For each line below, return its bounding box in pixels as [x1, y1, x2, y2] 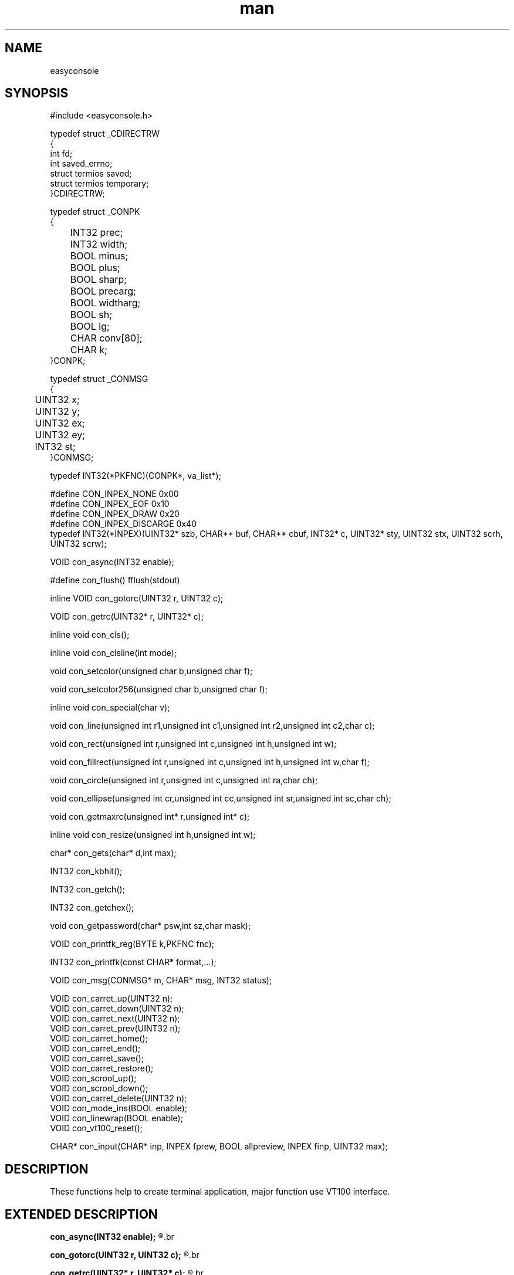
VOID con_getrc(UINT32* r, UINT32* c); [50, 611, 204, 622]
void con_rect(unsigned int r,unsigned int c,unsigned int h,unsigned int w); [50, 739, 337, 749]
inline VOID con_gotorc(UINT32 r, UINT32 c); [50, 593, 224, 604]
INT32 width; [70, 238, 128, 251]
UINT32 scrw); [50, 539, 107, 549]
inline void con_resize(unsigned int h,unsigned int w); [50, 830, 256, 840]
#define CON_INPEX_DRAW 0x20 [50, 509, 180, 519]
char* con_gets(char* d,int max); [50, 848, 177, 858]
